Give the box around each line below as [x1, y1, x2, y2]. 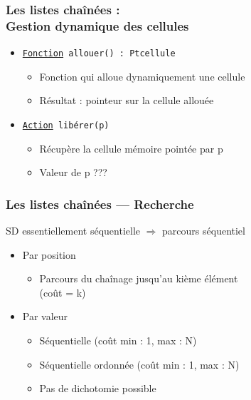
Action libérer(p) [22, 120, 110, 130]
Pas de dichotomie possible [39, 381, 156, 396]
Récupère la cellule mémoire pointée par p [39, 140, 223, 155]
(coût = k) [39, 284, 86, 299]
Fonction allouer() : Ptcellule [22, 48, 176, 59]
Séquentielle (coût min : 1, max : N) [39, 333, 197, 348]
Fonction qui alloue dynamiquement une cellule [39, 68, 245, 83]
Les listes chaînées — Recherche [6, 195, 194, 212]
